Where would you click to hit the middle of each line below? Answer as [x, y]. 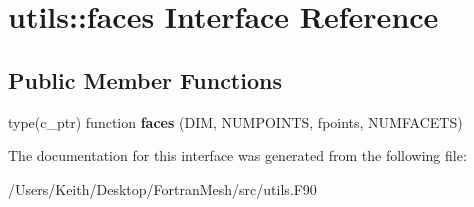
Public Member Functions [145, 79]
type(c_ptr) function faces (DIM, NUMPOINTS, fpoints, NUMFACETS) [235, 121]
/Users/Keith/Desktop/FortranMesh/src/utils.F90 [162, 188]
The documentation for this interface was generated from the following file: [237, 155]
